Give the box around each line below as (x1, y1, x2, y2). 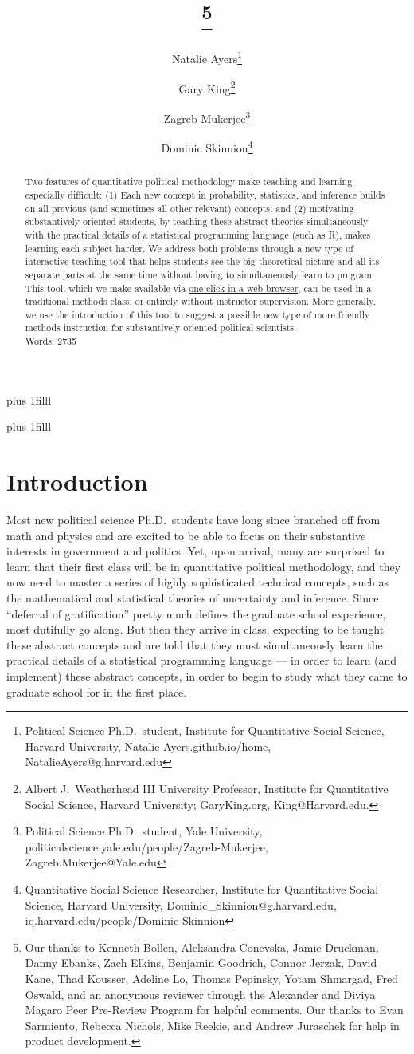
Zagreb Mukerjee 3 (163, 107, 251, 126)
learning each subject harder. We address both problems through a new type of (25, 241, 353, 255)
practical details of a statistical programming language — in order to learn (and (6, 652, 397, 669)
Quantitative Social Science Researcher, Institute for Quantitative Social (25, 880, 379, 897)
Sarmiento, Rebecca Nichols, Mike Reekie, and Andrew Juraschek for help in (25, 1016, 400, 1033)
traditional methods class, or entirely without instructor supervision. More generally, (25, 294, 376, 308)
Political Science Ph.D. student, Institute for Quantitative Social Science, (25, 722, 385, 739)
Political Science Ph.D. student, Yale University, (25, 823, 263, 839)
